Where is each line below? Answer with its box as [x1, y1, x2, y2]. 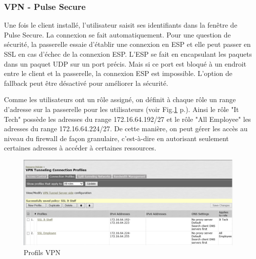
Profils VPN [24, 247, 61, 257]
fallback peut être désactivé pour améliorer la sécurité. [4, 77, 168, 88]
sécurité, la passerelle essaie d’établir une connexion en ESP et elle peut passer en [4, 39, 251, 49]
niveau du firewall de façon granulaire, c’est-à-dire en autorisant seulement [4, 133, 229, 143]
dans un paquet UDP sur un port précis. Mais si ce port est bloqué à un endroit [4, 58, 247, 69]
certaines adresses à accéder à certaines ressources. [4, 143, 156, 153]
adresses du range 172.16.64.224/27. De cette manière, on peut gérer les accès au [4, 123, 248, 134]
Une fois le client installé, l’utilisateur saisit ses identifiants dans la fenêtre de [4, 20, 237, 30]
